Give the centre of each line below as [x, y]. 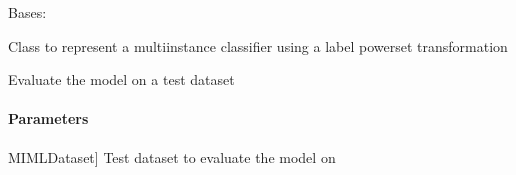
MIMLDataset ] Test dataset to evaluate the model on [172, 156]
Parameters [48, 118]
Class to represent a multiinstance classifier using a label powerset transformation [258, 45]
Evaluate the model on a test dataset [121, 79]
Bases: [27, 12]
